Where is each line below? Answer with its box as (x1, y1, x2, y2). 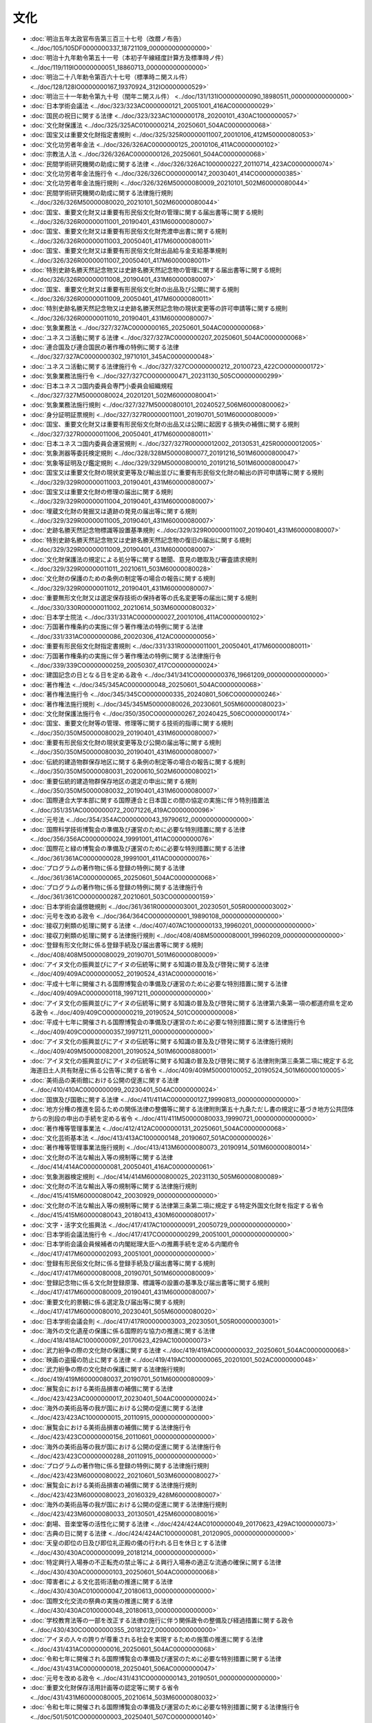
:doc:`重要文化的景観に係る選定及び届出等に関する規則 (30, 1298, 185, 1306)
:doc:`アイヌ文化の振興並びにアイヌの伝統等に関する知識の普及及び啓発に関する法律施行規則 (30, 1037, 293, 1046)
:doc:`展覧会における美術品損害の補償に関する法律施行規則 (30, 1481, 198, 1489)
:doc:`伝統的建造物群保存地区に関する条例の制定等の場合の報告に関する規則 (30, 757, 246, 766)
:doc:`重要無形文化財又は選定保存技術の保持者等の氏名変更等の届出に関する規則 (30, 593, 258, 602)
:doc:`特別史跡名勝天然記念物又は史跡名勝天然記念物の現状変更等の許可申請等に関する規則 (30, 304, 288, 313)
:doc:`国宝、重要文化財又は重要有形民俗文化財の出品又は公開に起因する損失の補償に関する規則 (30, 420, 300, 429)
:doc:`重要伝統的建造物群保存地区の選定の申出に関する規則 (30, 777, 198, 785)
